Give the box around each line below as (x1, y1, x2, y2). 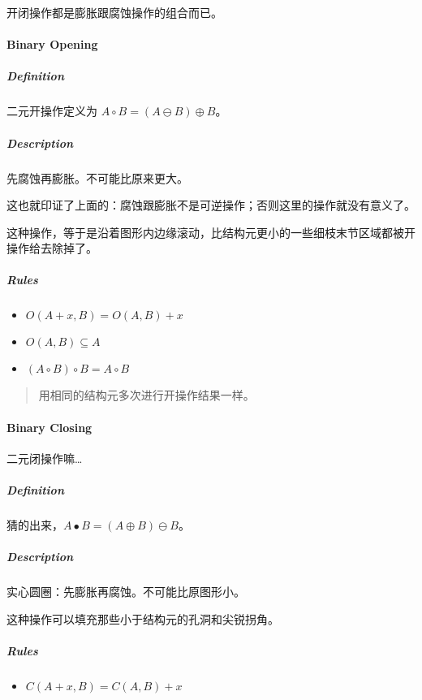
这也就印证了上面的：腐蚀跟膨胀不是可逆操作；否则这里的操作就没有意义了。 (6, 197, 416, 214)
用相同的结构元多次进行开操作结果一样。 (38, 387, 255, 404)
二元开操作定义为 (6, 102, 97, 119)
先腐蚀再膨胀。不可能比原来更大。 (6, 169, 188, 186)
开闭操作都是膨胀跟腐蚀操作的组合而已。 (6, 4, 222, 20)
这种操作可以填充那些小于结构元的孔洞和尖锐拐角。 (6, 610, 279, 627)
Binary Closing (6, 418, 93, 435)
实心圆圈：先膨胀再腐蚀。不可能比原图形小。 (6, 583, 245, 600)
